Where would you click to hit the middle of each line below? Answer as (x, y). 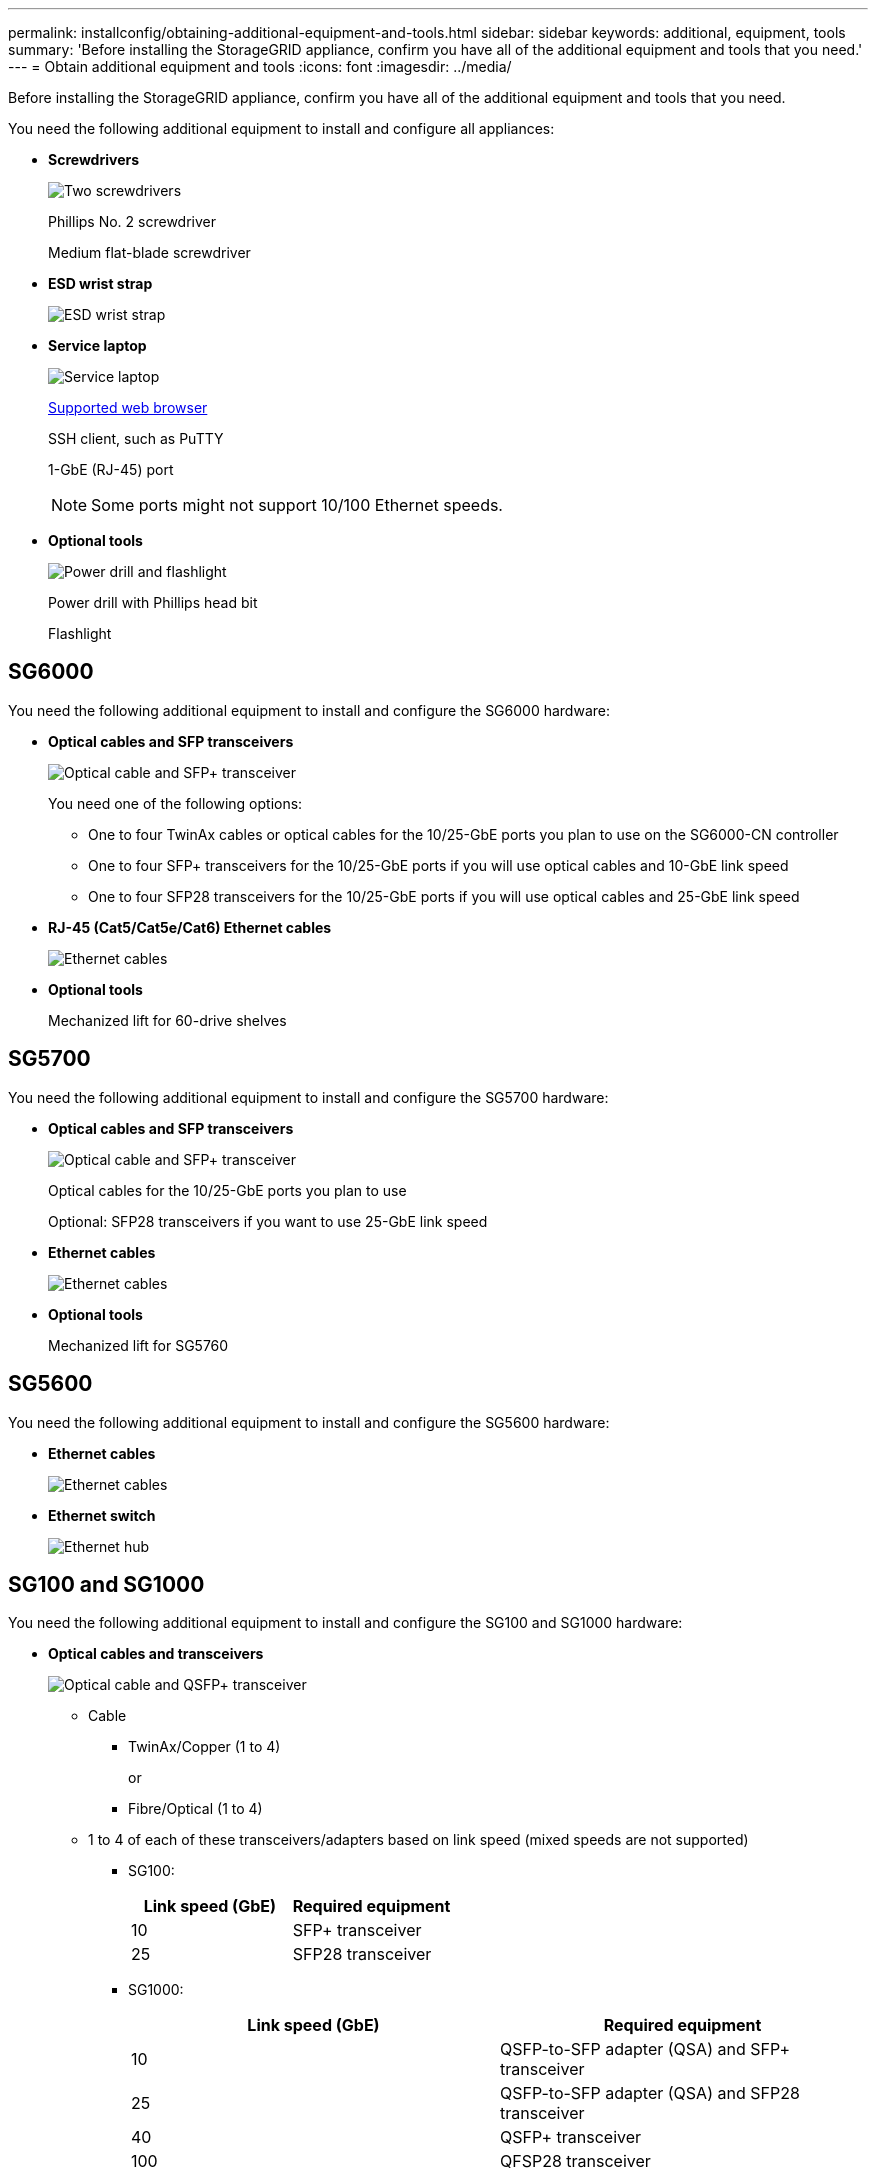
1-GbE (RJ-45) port (111, 469)
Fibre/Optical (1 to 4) (195, 1809)
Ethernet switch (102, 1515)
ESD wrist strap (100, 283)
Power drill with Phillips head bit (153, 602)
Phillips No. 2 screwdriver (132, 221)
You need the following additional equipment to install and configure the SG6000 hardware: (309, 710)
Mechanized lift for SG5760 (138, 1345)
